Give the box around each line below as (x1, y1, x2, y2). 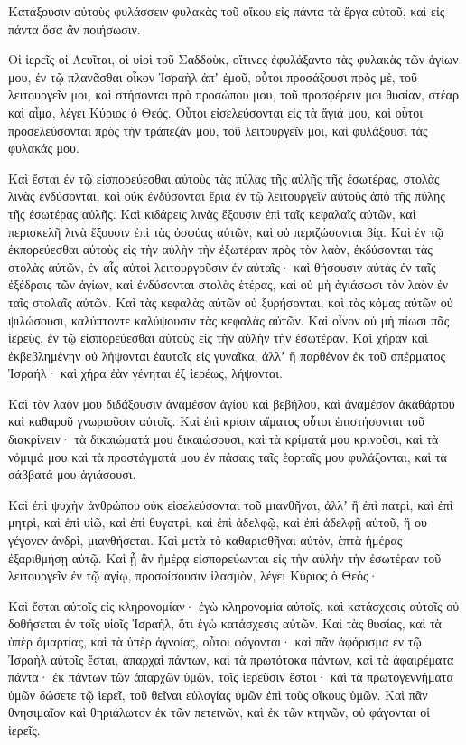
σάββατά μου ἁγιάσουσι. (8, 465, 136, 484)
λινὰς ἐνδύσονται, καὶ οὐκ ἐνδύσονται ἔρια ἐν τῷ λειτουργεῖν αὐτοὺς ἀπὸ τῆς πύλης (8, 186, 445, 205)
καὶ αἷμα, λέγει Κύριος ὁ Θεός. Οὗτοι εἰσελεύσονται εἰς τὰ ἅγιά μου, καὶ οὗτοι (8, 102, 424, 121)
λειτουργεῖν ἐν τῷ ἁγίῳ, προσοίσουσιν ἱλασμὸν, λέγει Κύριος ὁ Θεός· (8, 566, 378, 585)
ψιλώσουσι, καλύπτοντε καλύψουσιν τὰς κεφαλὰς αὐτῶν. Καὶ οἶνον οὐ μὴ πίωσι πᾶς (8, 310, 450, 329)
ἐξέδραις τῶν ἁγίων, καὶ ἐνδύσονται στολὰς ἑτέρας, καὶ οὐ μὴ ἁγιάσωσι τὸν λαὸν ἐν (8, 275, 449, 294)
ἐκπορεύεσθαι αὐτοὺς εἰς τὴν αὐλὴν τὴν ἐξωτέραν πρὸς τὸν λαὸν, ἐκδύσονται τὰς (8, 240, 433, 259)
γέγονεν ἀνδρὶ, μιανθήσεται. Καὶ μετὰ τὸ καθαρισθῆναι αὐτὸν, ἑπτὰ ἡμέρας (8, 531, 403, 550)
